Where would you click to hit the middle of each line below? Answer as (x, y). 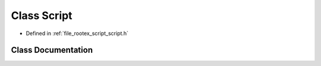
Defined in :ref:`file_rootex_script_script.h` (77, 33)
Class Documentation (52, 50)
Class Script (42, 15)
